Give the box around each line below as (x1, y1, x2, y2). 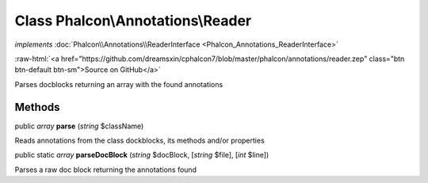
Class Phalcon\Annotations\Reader (14, 12, 252, 29)
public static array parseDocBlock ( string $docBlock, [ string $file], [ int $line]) (14, 151, 269, 160)
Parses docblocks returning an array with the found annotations (14, 79, 224, 89)
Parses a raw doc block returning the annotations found (14, 165, 197, 174)
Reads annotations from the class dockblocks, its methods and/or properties (14, 135, 265, 146)
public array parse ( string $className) (14, 121, 144, 131)
